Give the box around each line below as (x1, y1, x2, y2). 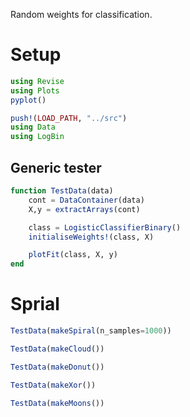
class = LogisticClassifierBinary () (28, 222, 182, 233)
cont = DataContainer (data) (28, 195, 145, 205)
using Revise (10, 76, 65, 86)
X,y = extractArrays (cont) (28, 204, 141, 214)
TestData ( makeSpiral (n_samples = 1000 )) (10, 326, 172, 336)
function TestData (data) (10, 186, 114, 196)
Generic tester (10, 159, 102, 176)
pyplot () (10, 95, 47, 105)
